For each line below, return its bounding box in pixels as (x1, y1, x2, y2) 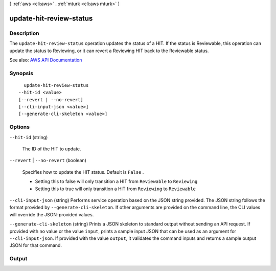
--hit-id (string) (9, 134, 48, 140)
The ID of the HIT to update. (22, 146, 81, 152)
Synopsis (9, 70, 33, 77)
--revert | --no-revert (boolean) (9, 157, 87, 164)
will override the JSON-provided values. (9, 211, 94, 217)
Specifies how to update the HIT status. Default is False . (22, 169, 144, 175)
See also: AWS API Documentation (9, 57, 82, 63)
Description (9, 30, 39, 37)
